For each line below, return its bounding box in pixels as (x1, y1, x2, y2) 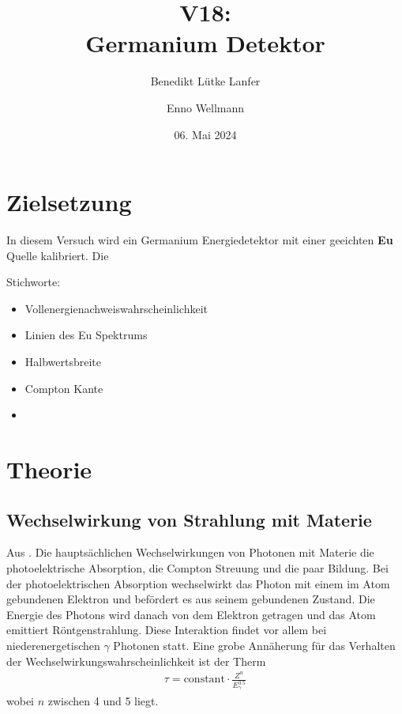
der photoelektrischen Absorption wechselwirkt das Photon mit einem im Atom (6, 575, 390, 591)
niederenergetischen (6, 637, 100, 653)
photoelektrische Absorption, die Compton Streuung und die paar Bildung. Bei (6, 559, 389, 576)
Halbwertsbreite (24, 353, 102, 369)
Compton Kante (24, 380, 103, 396)
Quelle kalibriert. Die (6, 247, 109, 263)
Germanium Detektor (85, 27, 325, 59)
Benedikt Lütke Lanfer (150, 73, 261, 89)
